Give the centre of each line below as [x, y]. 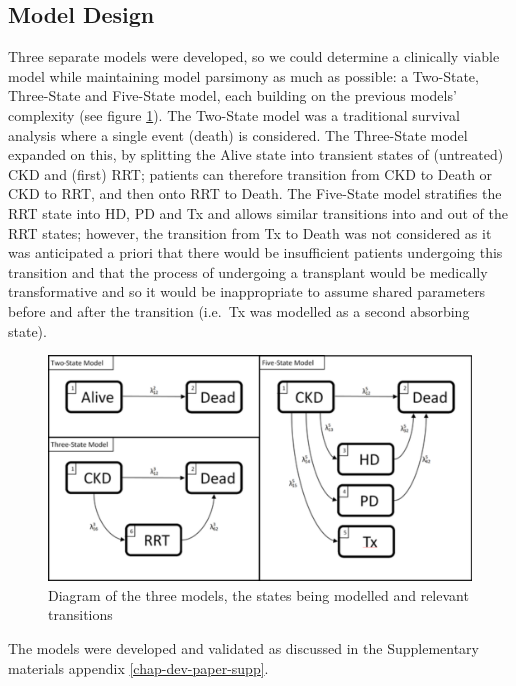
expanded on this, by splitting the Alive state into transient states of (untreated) [256, 154]
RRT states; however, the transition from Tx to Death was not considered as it [250, 232]
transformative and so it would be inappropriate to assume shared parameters [247, 291]
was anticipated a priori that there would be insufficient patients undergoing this [255, 252]
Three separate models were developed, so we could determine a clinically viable [254, 56]
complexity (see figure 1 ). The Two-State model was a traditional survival [234, 114]
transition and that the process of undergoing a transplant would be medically [248, 271]
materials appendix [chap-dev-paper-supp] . [138, 667]
